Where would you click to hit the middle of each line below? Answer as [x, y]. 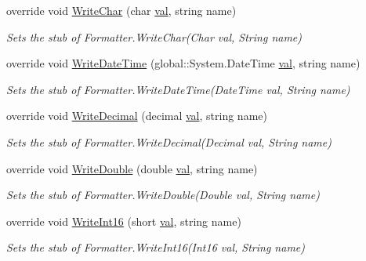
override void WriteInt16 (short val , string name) [124, 221]
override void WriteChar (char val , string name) [121, 10]
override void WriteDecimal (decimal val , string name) [137, 116]
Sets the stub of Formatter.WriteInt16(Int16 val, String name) [156, 247]
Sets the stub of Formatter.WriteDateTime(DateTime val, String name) [178, 89]
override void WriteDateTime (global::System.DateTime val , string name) [183, 63]
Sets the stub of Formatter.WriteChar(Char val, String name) [154, 36]
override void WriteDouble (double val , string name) [132, 168]
